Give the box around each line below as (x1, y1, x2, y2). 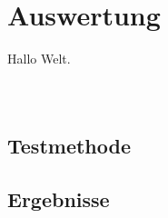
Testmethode (7, 132, 131, 160)
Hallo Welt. (7, 49, 71, 68)
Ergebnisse (7, 184, 110, 213)
